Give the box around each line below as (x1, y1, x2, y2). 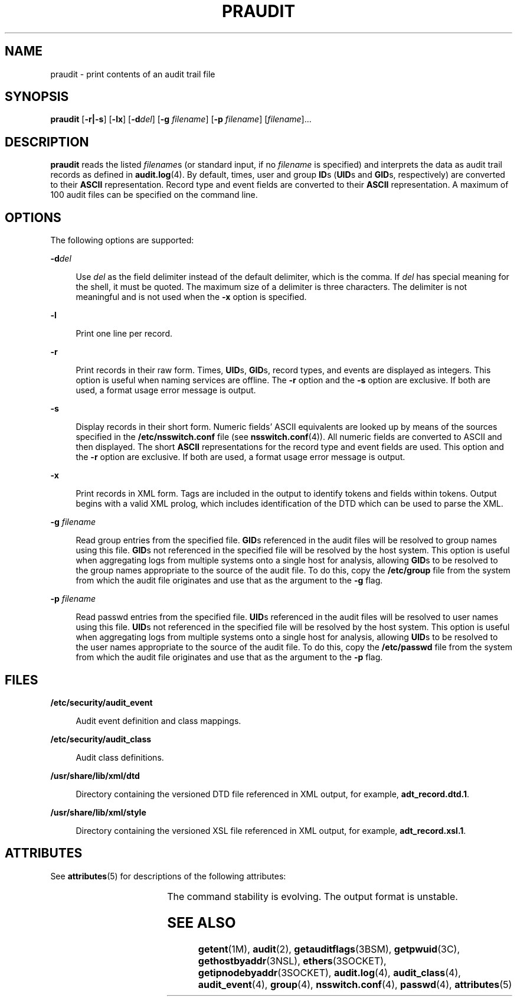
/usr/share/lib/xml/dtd (50, 770, 140, 781)
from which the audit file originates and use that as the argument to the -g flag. (76, 575, 383, 586)
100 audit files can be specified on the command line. (50, 190, 258, 200)
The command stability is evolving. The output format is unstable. (167, 890, 458, 902)
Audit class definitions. (76, 752, 164, 762)
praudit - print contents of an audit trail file (50, 69, 215, 79)
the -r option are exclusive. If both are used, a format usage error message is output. (76, 452, 405, 462)
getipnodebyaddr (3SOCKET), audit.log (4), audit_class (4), (198, 966, 461, 979)
